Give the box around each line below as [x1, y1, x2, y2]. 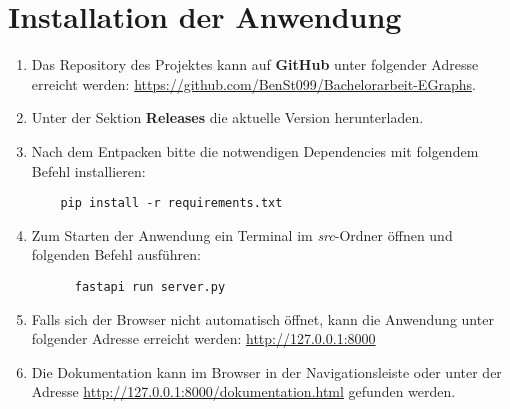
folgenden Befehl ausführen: [31, 244, 201, 265]
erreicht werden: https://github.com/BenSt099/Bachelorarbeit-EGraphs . [31, 73, 476, 94]
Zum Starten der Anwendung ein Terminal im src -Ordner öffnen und [31, 224, 453, 245]
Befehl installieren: [31, 160, 146, 181]
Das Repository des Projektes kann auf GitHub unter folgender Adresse [31, 54, 479, 75]
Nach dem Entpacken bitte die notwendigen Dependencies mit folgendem [31, 140, 479, 161]
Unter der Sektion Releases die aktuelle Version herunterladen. [31, 107, 424, 128]
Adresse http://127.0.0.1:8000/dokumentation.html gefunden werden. [31, 381, 456, 402]
